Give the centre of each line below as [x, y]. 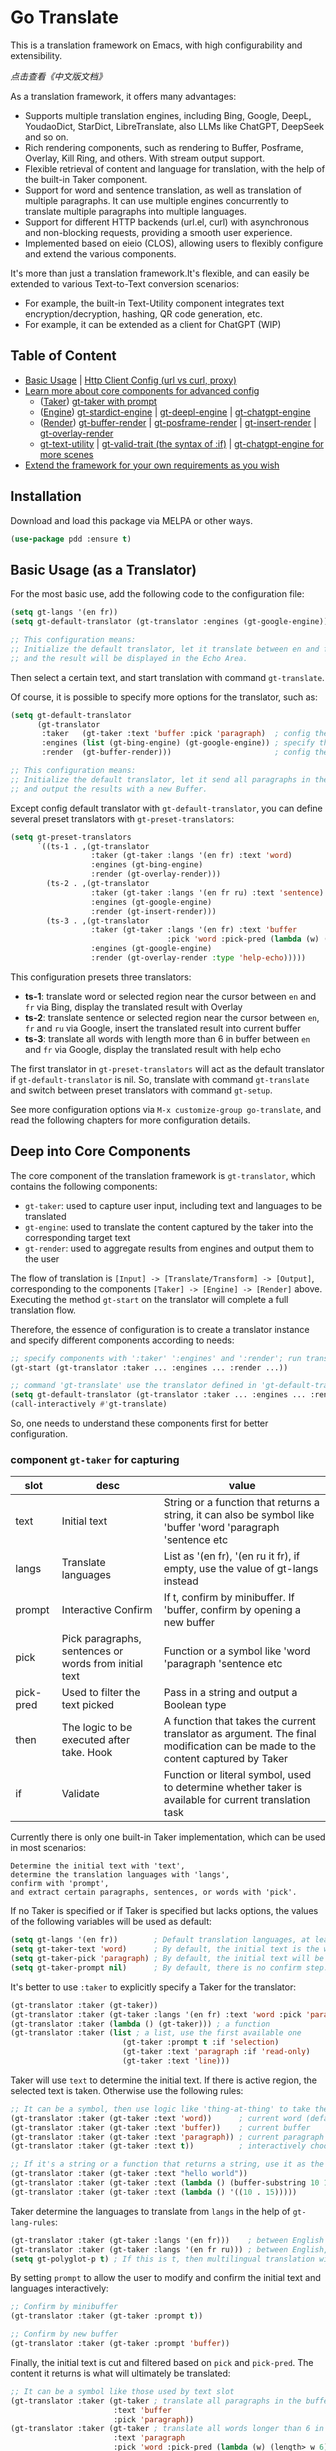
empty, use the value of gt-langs [241, 1569]
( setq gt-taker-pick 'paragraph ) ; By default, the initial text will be [167, 1959]
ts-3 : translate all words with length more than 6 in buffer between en [167, 1038]
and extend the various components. [100, 253]
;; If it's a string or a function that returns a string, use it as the [167, 2164]
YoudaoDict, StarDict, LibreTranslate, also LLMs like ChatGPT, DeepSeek [174, 126]
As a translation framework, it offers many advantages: [123, 96]
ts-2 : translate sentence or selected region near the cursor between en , [172, 1017]
